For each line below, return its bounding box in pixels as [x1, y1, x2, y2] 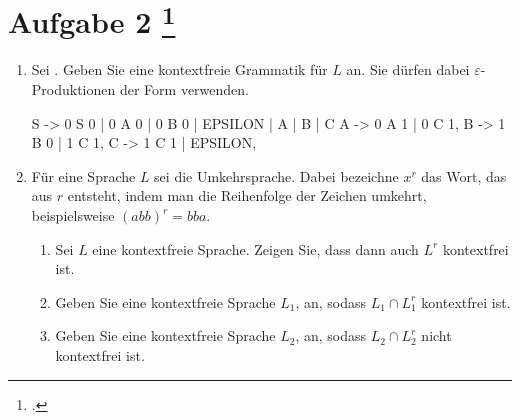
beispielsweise [31, 205, 115, 226]
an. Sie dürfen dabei [346, 59, 470, 80]
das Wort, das [421, 165, 507, 186]
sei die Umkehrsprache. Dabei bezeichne [154, 165, 399, 186]
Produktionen [31, 79, 116, 100]
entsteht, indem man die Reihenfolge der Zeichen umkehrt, [67, 185, 427, 206]
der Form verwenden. [119, 79, 249, 100]
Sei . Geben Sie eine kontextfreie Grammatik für [31, 59, 328, 80]
